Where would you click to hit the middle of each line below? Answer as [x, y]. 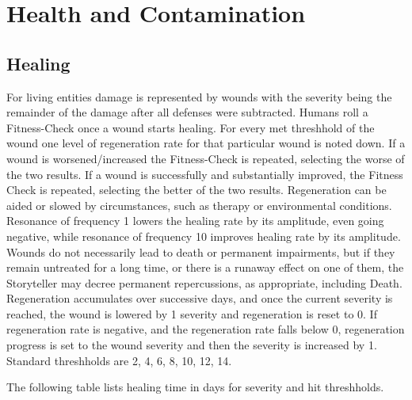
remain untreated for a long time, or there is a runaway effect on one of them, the [205, 267]
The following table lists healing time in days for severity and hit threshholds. [195, 387]
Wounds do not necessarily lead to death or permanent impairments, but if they [201, 251]
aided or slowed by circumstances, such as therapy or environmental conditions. [199, 205]
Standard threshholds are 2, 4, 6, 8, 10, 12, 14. [119, 360]
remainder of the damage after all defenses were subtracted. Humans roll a [187, 112]
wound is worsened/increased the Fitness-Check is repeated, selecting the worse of [206, 158]
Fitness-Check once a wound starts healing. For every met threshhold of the [191, 127]
